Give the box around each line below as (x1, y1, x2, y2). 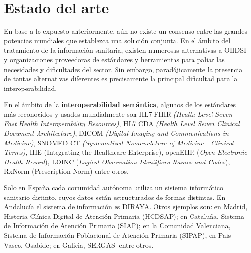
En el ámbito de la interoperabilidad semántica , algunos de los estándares (4, 99, 236, 109)
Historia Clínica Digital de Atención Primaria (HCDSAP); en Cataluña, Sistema (4, 211, 245, 221)
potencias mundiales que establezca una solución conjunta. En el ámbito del (4, 35, 231, 45)
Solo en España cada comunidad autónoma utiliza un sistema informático (4, 182, 224, 193)
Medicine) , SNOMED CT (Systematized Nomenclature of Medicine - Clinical (4, 137, 234, 147)
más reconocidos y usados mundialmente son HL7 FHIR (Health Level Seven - (4, 108, 237, 119)
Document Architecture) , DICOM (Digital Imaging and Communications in (4, 128, 229, 138)
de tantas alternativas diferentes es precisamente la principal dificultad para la (4, 73, 238, 84)
